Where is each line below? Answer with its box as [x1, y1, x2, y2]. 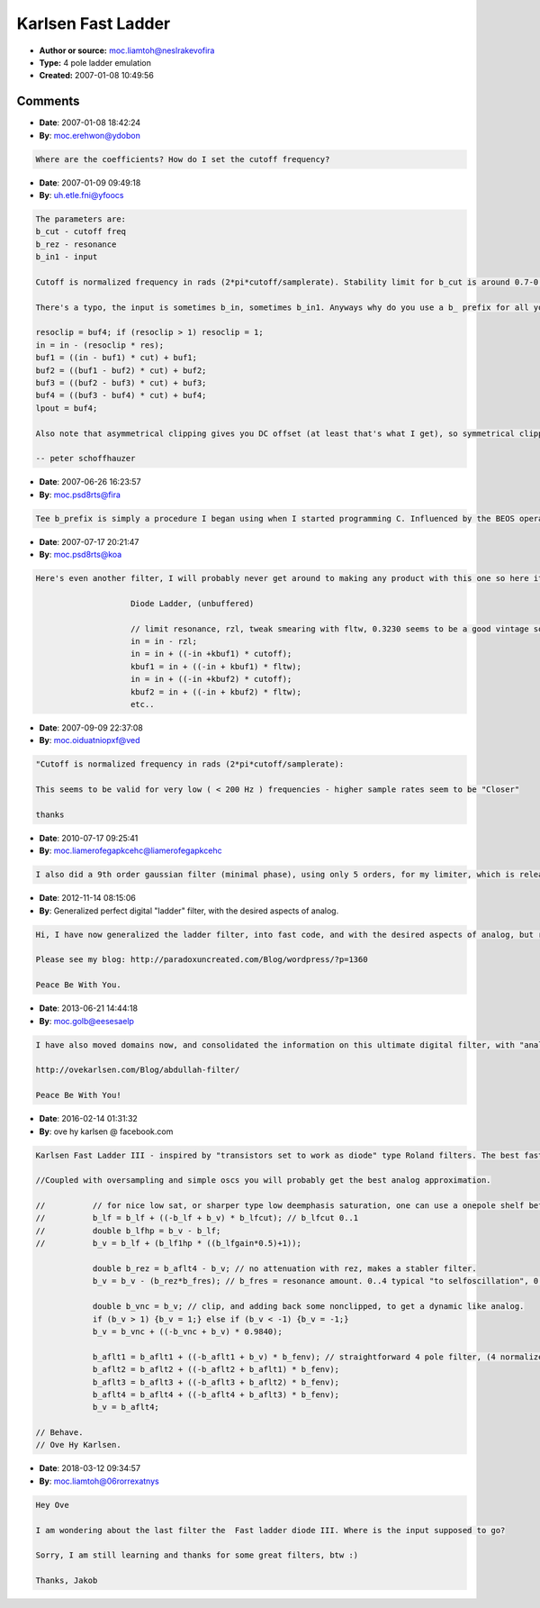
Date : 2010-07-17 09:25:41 [39, 832, 139, 843]
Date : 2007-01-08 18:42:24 [39, 117, 141, 128]
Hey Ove [35, 1500, 69, 1510]
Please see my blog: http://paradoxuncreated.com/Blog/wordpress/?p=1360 [35, 955, 368, 965]
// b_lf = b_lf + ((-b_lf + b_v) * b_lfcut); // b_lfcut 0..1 [35, 1213, 359, 1223]
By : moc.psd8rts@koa [39, 550, 122, 560]
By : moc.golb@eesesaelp [39, 1015, 135, 1026]
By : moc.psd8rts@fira [39, 489, 121, 500]
